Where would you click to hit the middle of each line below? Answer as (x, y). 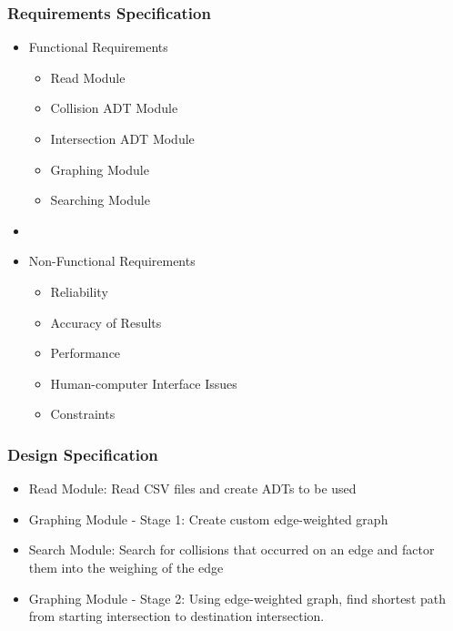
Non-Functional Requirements (112, 261)
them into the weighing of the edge (126, 567)
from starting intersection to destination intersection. (176, 616)
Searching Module (100, 200)
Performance (86, 353)
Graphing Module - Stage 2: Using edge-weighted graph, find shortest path (237, 598)
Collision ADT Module (114, 108)
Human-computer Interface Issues (144, 383)
